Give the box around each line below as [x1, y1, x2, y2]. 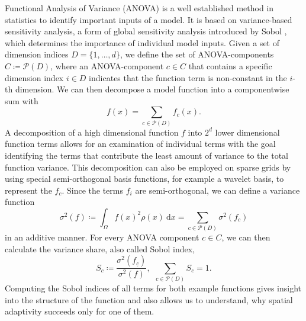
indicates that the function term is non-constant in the [89, 71, 287, 84]
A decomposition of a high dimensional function [5, 126, 179, 138]
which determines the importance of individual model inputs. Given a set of [5, 36, 279, 49]
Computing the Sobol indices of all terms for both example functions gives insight [5, 282, 301, 294]
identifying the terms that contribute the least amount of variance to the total [5, 149, 288, 161]
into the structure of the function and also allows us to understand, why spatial [5, 293, 293, 306]
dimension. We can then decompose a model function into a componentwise [15, 83, 289, 95]
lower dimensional [215, 126, 280, 138]
